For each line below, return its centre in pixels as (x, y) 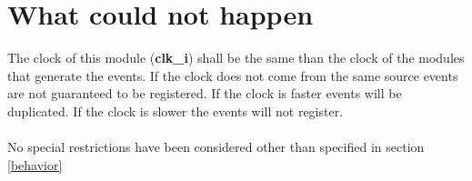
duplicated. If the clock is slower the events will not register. (176, 111)
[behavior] (35, 164)
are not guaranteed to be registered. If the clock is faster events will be (205, 93)
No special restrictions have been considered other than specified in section (216, 147)
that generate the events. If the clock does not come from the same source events (233, 75)
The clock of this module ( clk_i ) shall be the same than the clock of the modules (236, 58)
